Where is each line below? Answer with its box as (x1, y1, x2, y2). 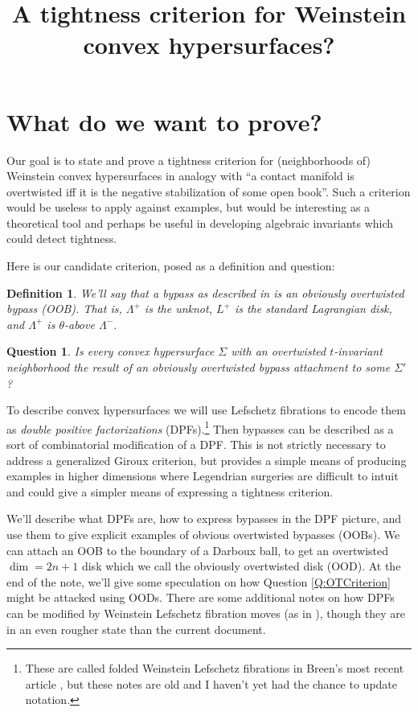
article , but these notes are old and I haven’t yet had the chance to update (25, 675, 398, 692)
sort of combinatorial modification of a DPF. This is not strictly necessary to (6, 436, 386, 453)
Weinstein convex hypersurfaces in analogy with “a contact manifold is (6, 167, 354, 184)
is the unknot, (144, 300, 212, 317)
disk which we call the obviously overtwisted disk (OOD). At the (81, 558, 401, 574)
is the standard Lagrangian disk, (234, 300, 392, 317)
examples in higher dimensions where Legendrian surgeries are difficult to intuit (6, 467, 399, 484)
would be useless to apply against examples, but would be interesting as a (6, 199, 371, 216)
